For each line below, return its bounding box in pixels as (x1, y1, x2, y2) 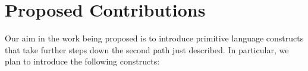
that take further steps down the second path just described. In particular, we (5, 43, 289, 56)
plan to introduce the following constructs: (5, 55, 160, 67)
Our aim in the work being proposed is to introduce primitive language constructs (5, 32, 304, 44)
